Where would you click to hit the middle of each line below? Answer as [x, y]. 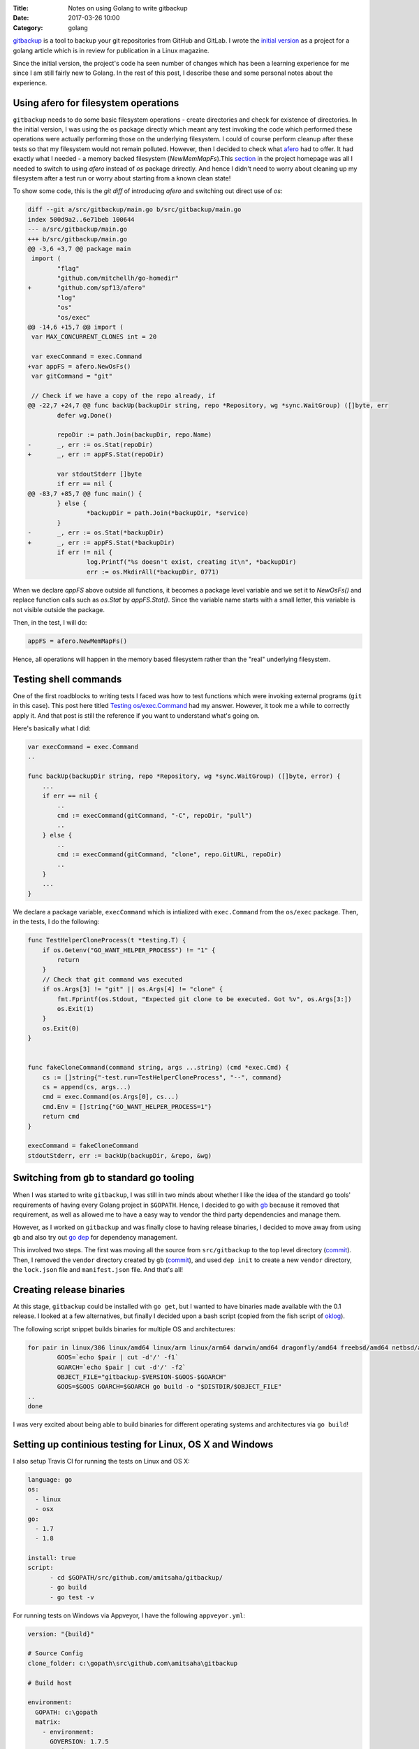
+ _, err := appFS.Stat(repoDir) [96, 454]
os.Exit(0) [61, 1028]
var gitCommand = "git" [72, 376]
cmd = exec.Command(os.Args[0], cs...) [111, 1097]
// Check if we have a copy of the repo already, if [124, 396]
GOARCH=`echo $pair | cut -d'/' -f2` [122, 1367]
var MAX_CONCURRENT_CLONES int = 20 [94, 337]
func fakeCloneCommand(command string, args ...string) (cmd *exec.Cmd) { [159, 1068]
